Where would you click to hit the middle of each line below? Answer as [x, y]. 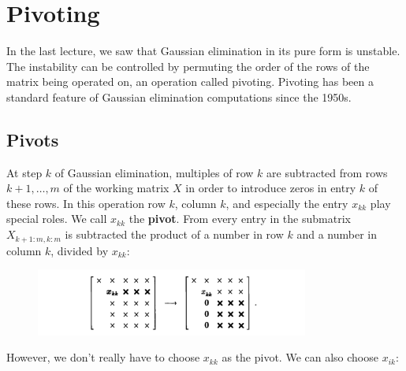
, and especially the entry [287, 203]
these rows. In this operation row [86, 203]
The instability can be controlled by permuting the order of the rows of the [188, 66]
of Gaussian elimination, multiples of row [154, 172]
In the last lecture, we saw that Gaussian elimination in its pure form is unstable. [203, 51]
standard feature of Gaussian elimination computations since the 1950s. [179, 96]
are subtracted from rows [327, 172]
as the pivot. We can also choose [300, 357]
